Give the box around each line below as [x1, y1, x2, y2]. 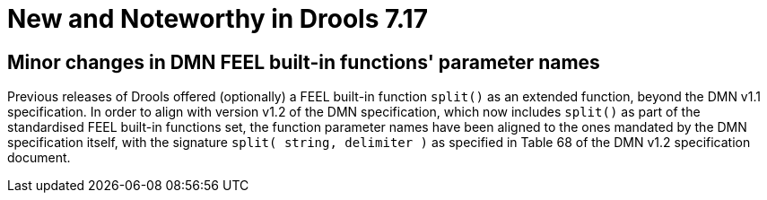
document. [7, 150, 71, 166]
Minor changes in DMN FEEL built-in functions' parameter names [7, 50, 600, 74]
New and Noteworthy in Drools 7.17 [7, 4, 428, 34]
